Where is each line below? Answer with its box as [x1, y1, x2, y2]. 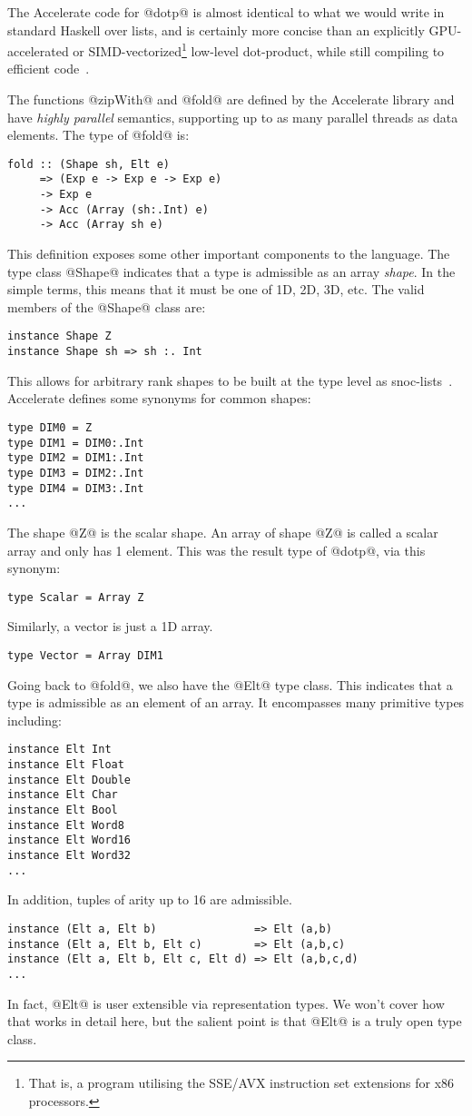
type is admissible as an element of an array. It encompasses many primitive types [7, 693, 465, 712]
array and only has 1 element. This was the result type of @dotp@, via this [7, 540, 426, 559]
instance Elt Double [7, 773, 132, 786]
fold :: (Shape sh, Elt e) [7, 157, 170, 171]
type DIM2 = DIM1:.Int [7, 451, 144, 465]
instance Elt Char [7, 788, 118, 802]
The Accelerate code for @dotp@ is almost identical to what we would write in [7, 3, 445, 21]
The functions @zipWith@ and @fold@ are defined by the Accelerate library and [7, 90, 455, 109]
